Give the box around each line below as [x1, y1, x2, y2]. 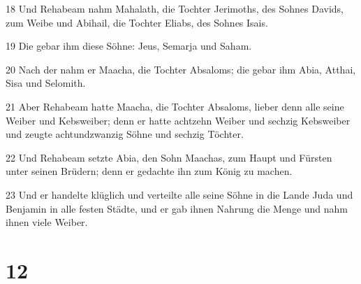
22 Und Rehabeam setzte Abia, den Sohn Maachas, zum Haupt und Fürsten [6, 150, 332, 164]
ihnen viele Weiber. [6, 215, 88, 229]
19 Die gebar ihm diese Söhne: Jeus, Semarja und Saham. [6, 38, 252, 53]
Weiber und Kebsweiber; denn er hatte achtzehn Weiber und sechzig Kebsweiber [6, 113, 351, 127]
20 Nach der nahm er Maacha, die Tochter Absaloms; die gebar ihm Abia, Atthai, [6, 62, 356, 76]
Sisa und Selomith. [6, 76, 86, 90]
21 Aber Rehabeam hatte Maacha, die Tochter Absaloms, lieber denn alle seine [6, 99, 344, 113]
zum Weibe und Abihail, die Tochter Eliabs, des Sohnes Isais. [6, 15, 268, 29]
